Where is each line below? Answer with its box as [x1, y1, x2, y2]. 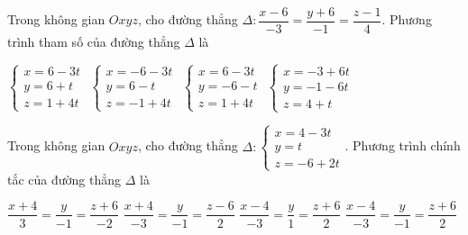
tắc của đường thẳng [7, 169, 122, 188]
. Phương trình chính [344, 136, 461, 155]
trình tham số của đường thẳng [7, 32, 180, 51]
